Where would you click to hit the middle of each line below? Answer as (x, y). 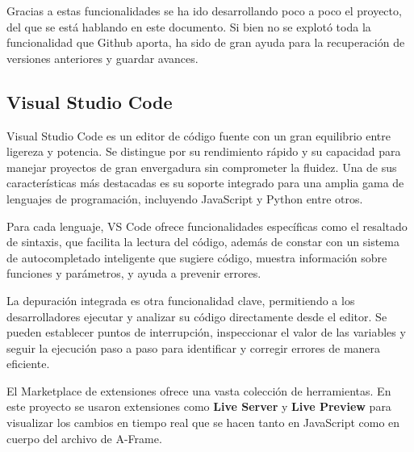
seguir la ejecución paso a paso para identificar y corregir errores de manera (194, 347)
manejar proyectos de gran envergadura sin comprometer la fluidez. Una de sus (202, 167)
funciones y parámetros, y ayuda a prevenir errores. (134, 273)
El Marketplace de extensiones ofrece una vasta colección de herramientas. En (199, 390)
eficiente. (28, 364)
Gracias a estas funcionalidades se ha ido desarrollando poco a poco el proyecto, (204, 10)
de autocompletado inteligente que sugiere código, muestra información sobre (197, 257)
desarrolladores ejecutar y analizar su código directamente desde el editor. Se (197, 316)
